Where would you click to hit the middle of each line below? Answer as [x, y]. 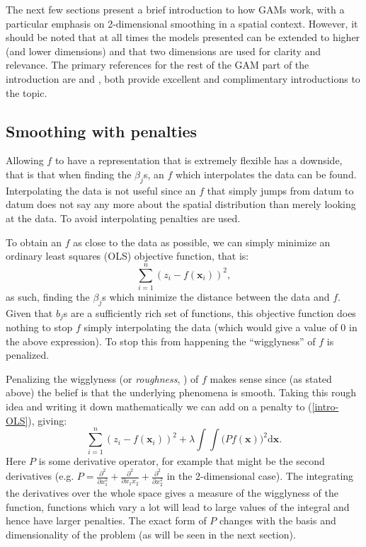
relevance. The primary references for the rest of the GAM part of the [158, 65]
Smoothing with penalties [102, 131]
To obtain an [34, 242]
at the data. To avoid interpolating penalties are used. [123, 218]
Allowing [25, 160]
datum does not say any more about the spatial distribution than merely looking [181, 204]
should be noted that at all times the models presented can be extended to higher [183, 37]
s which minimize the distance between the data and [216, 296]
